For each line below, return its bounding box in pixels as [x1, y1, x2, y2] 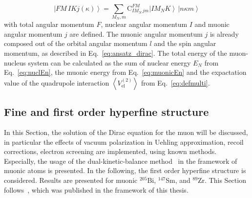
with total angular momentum [4, 19, 94, 29]
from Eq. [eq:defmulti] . [141, 77, 210, 88]
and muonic [194, 19, 230, 29]
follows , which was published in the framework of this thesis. [4, 184, 189, 195]
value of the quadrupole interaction [4, 77, 109, 88]
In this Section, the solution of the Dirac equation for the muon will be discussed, [4, 127, 248, 137]
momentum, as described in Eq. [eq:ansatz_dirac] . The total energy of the [4, 48, 227, 58]
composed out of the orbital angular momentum [4, 38, 147, 48]
